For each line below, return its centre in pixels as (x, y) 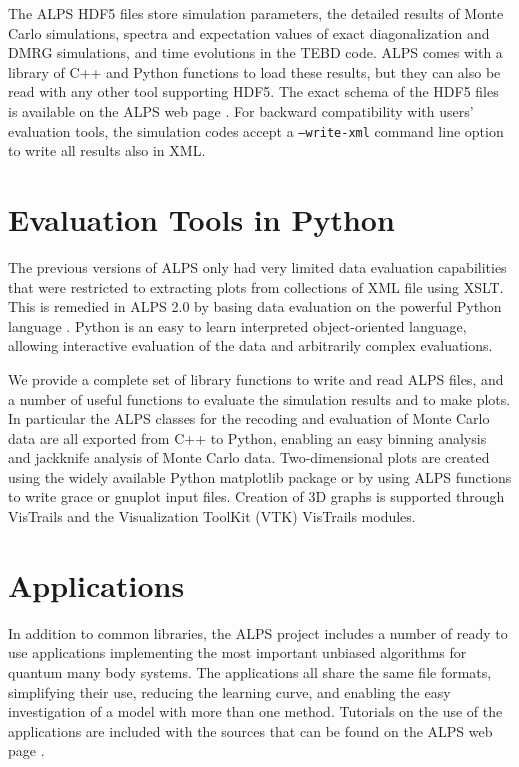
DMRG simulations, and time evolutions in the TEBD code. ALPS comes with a (255, 52)
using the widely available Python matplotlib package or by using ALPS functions (260, 476)
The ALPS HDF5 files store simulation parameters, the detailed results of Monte (256, 13)
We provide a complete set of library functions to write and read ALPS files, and (256, 378)
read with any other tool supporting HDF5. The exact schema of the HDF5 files (253, 91)
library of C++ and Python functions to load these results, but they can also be (254, 71)
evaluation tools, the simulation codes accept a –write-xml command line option (256, 130)
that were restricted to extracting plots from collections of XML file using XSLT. (256, 286)
